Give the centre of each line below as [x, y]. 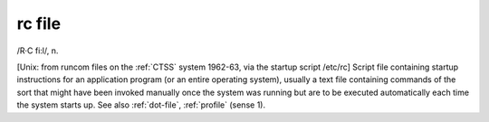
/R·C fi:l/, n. [38, 51]
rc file [39, 23]
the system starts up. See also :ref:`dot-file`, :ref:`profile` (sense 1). [141, 105]
